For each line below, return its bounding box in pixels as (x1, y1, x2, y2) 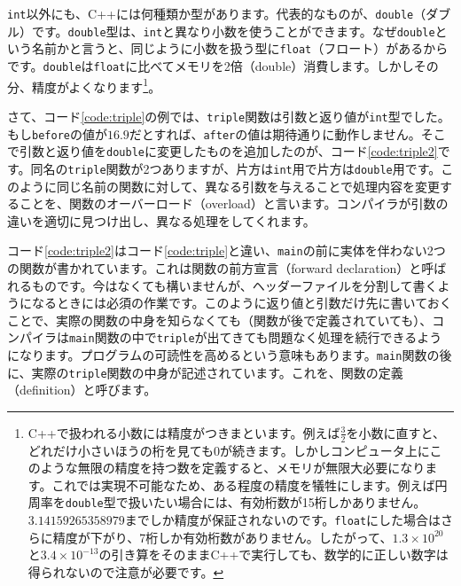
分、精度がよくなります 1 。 (7, 74, 161, 96)
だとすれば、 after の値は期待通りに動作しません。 (129, 124, 421, 143)
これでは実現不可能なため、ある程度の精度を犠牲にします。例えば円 (51, 475, 448, 494)
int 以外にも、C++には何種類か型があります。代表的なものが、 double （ (7, 4, 426, 22)
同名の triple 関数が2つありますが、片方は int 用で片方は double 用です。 (30, 159, 441, 177)
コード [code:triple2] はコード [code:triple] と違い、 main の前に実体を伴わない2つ (7, 241, 446, 260)
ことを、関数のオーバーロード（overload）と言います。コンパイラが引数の (19, 194, 449, 213)
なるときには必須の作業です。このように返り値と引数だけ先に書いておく (31, 293, 452, 312)
